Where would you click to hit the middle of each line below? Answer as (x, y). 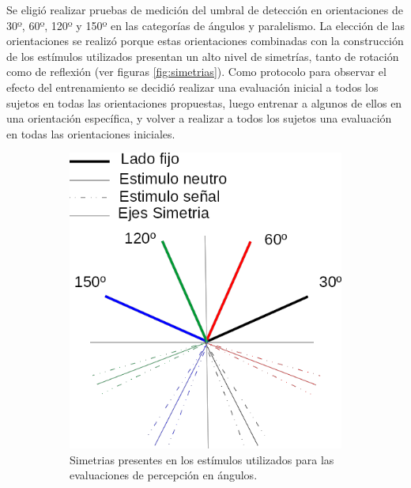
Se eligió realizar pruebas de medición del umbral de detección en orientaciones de (205, 9)
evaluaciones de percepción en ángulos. (164, 475)
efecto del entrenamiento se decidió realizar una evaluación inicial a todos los (192, 87)
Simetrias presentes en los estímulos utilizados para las (202, 459)
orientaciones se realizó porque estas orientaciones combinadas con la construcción (205, 41)
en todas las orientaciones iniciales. (91, 133)
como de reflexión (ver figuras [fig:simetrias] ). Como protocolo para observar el (196, 72)
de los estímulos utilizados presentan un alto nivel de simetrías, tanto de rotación (203, 56)
